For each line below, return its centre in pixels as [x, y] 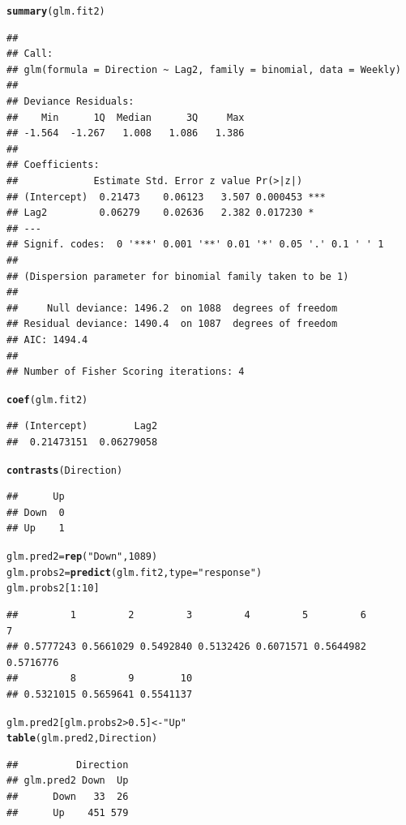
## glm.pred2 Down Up [68, 781]
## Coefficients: [53, 165]
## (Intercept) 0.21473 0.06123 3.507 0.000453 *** [166, 197]
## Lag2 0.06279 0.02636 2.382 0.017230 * [160, 213]
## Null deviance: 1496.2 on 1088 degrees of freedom [172, 308]
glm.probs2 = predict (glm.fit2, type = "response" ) [135, 572]
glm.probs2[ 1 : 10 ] [53, 589]
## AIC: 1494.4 [47, 339]
